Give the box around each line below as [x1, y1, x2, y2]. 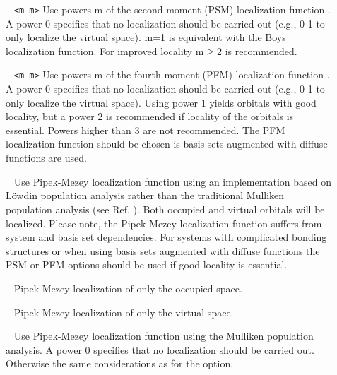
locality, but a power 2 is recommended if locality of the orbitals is [6, 109, 294, 124]
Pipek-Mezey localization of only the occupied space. [13, 280, 242, 295]
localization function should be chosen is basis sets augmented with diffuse [6, 136, 328, 151]
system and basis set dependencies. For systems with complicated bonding [6, 230, 327, 244]
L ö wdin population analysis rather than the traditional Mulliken [6, 188, 285, 203]
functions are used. [6, 150, 87, 165]
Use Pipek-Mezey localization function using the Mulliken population [13, 328, 314, 343]
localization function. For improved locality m [6, 43, 204, 58]
